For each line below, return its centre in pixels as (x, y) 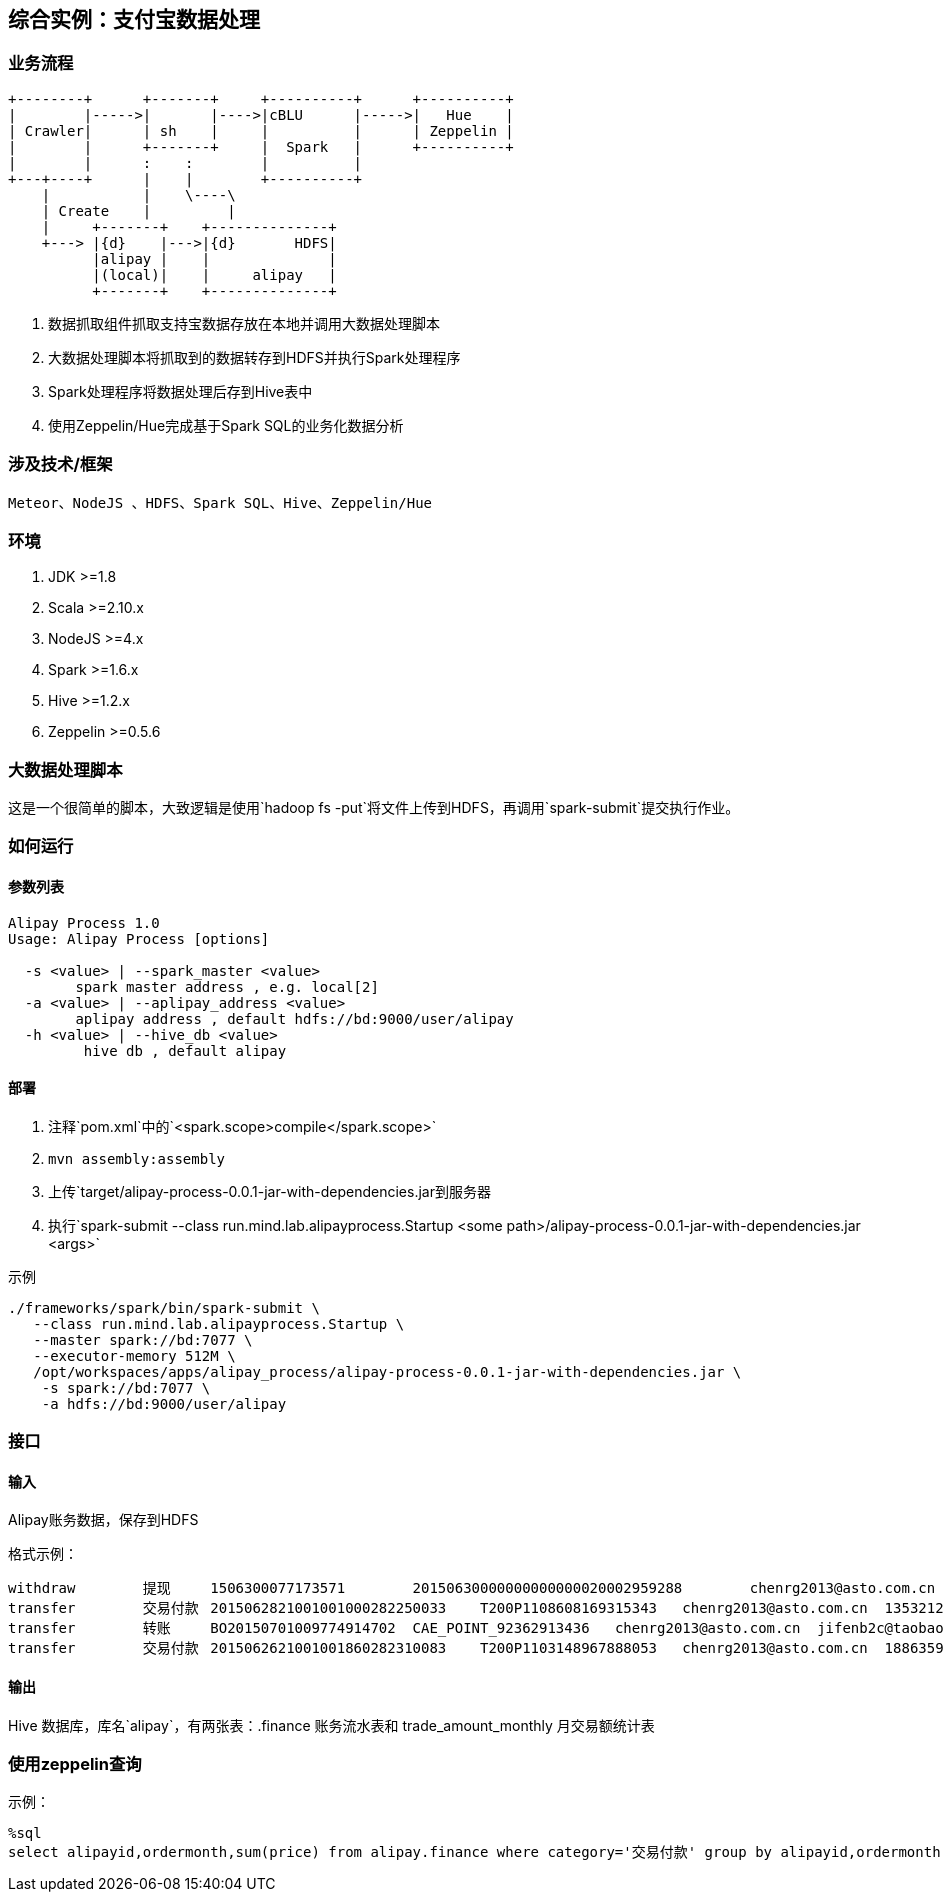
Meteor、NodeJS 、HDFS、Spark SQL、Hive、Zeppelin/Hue (220, 502)
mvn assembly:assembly (137, 1158)
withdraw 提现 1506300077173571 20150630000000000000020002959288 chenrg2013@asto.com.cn (472, 1588)
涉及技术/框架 (60, 464)
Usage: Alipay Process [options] (139, 938)
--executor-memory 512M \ (134, 1355)
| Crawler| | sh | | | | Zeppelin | (261, 130)
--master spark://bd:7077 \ (143, 1339)
